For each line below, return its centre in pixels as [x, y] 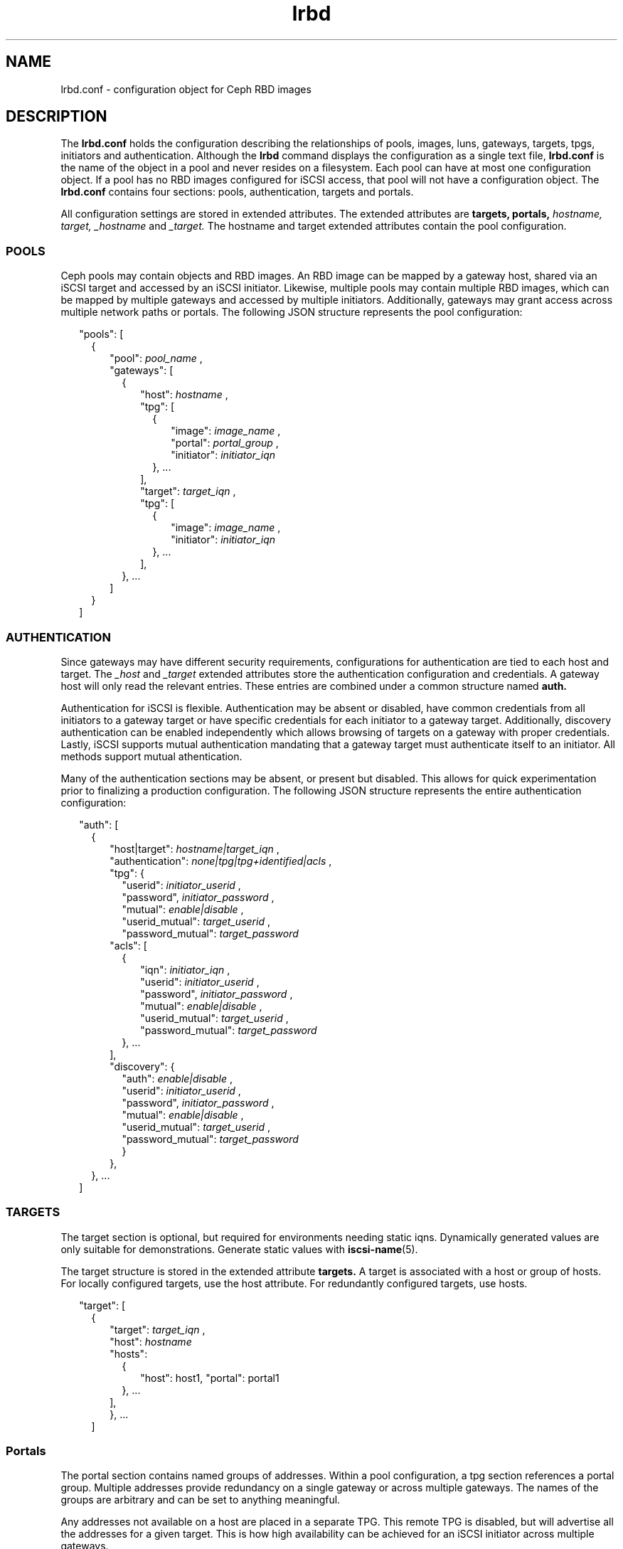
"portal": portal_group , [225, 443]
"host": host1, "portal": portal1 [210, 1378]
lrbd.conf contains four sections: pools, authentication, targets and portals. [237, 192]
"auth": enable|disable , [177, 1078]
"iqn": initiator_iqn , [185, 969]
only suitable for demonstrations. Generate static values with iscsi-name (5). [239, 1249]
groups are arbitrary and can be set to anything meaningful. [201, 1500]
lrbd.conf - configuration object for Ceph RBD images [186, 89]
